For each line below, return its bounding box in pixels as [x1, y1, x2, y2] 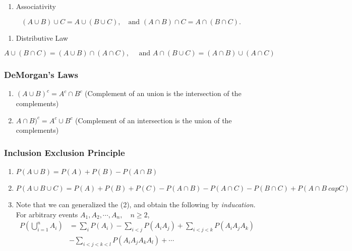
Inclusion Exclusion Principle [4, 146, 125, 158]
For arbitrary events [16, 209, 78, 219]
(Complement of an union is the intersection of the [85, 88, 242, 99]
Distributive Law [16, 32, 68, 43]
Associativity [16, 1, 56, 11]
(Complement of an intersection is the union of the [75, 115, 232, 125]
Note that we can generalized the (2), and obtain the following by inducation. [16, 199, 256, 209]
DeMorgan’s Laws [4, 68, 78, 81]
